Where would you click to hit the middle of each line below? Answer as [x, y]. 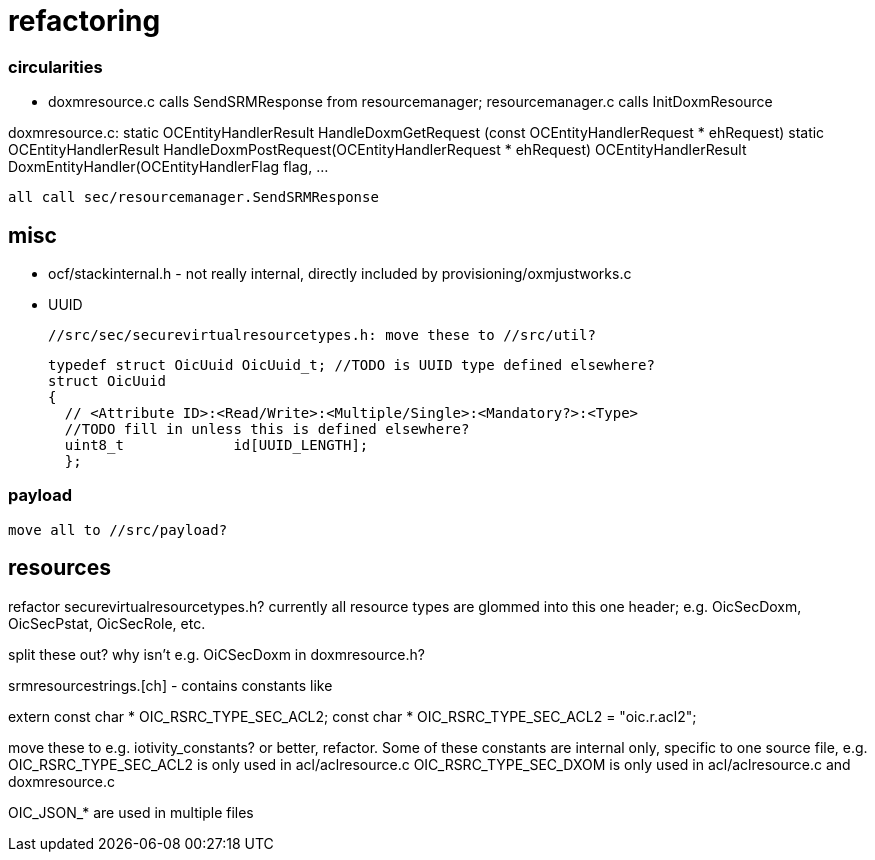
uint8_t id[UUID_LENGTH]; [216, 444]
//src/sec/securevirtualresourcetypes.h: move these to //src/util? [322, 334]
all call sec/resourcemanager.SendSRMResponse [193, 197]
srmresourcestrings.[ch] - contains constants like [170, 685]
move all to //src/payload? [118, 529]
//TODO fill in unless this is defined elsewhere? [267, 428]
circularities [55, 66]
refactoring [84, 21]
